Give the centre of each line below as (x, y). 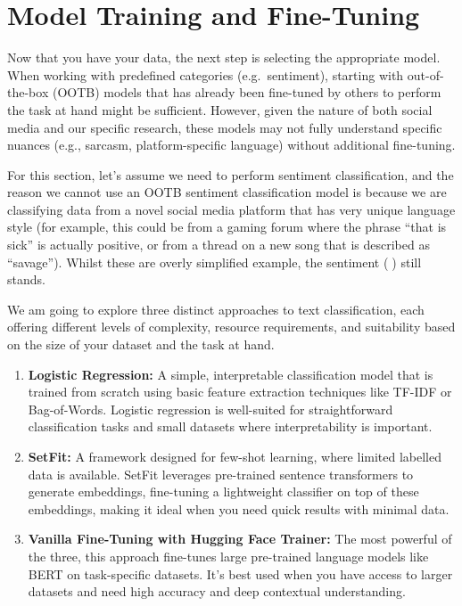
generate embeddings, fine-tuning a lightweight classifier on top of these (223, 491)
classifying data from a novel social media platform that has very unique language (231, 209)
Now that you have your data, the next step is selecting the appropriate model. (224, 57)
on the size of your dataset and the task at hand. (141, 344)
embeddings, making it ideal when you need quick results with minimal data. (239, 508)
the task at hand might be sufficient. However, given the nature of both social (220, 109)
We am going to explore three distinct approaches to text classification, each (216, 309)
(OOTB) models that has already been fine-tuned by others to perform (247, 92)
